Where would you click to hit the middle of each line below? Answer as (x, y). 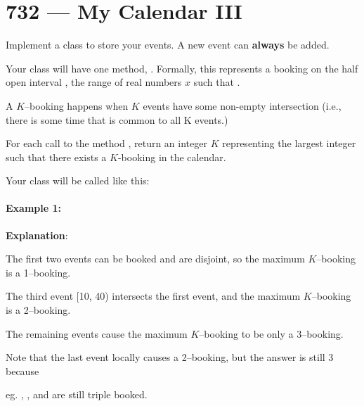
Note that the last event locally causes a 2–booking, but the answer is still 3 (170, 357)
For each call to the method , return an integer (106, 143)
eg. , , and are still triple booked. (77, 394)
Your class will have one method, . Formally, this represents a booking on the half (182, 68)
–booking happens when (77, 105)
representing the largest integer (289, 143)
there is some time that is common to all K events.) (117, 119)
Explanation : (37, 235)
